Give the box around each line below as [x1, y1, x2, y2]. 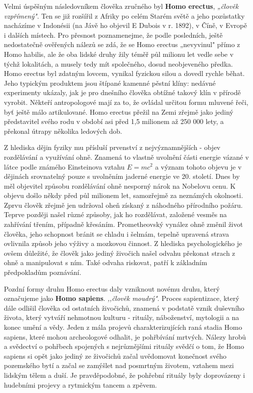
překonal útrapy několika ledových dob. [4, 125, 122, 136]
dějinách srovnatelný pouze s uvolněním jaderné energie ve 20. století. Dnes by [4, 171, 240, 181]
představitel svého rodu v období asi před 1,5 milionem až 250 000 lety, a [4, 116, 224, 126]
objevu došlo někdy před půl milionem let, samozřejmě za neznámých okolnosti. [4, 190, 243, 200]
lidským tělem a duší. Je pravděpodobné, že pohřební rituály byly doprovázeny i [4, 369, 245, 380]
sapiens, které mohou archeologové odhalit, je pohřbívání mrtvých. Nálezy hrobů [4, 331, 246, 342]
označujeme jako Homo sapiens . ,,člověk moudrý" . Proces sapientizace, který [4, 293, 239, 303]
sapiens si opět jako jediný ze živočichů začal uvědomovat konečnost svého [4, 350, 227, 361]
